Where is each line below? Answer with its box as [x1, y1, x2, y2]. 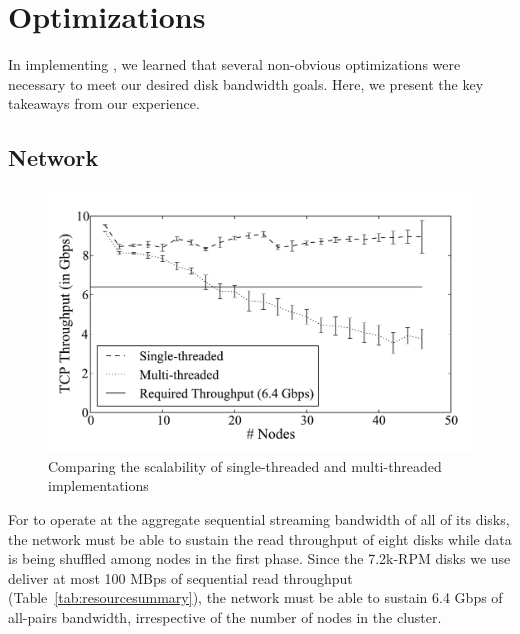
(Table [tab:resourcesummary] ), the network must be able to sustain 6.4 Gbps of [8, 587, 503, 608]
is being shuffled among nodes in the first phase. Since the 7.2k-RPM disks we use [8, 548, 511, 569]
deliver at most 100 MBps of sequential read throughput [8, 567, 353, 588]
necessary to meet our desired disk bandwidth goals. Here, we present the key [8, 73, 484, 94]
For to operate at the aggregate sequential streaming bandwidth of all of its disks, [8, 508, 510, 529]
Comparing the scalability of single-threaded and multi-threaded [48, 455, 442, 476]
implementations [48, 475, 149, 496]
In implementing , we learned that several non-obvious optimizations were [8, 54, 461, 75]
